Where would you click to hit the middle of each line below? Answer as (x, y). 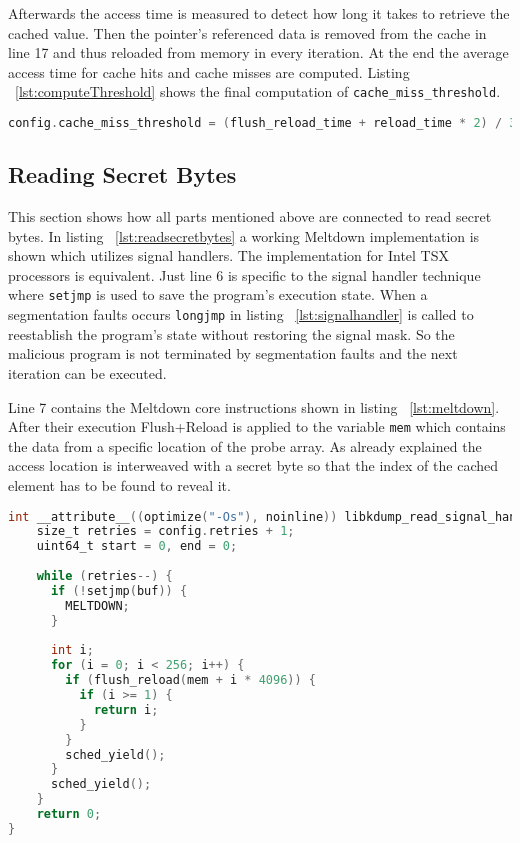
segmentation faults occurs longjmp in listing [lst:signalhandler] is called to (241, 314)
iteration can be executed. (87, 372)
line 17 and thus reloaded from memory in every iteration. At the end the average (258, 52)
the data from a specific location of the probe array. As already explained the (245, 445)
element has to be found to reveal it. (119, 485)
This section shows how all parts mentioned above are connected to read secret (250, 216)
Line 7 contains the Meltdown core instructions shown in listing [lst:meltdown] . (254, 406)
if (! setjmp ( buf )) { (119, 590)
